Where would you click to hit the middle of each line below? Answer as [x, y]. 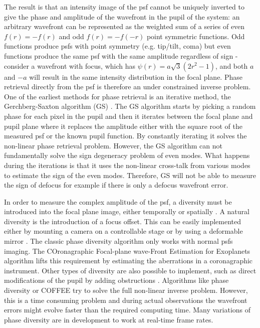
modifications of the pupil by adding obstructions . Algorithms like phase [116, 280]
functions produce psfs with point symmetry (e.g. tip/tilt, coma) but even [117, 46]
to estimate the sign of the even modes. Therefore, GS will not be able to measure [130, 175]
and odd [71, 36]
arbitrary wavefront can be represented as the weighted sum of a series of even [124, 26]
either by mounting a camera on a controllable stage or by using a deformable [123, 231]
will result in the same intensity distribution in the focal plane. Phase [136, 76]
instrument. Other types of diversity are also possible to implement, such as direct [130, 270]
